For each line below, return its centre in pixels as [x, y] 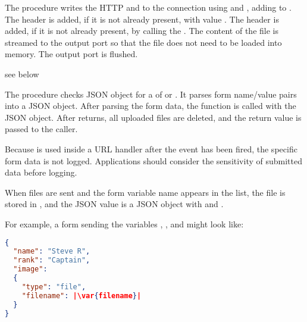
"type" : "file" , [54, 287]
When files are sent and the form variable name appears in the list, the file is [145, 192]
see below [22, 74]
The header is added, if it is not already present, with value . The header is [142, 19]
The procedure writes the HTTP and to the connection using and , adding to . [148, 7]
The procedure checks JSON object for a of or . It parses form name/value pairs [151, 94]
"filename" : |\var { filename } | [82, 296]
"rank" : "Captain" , [52, 260]
